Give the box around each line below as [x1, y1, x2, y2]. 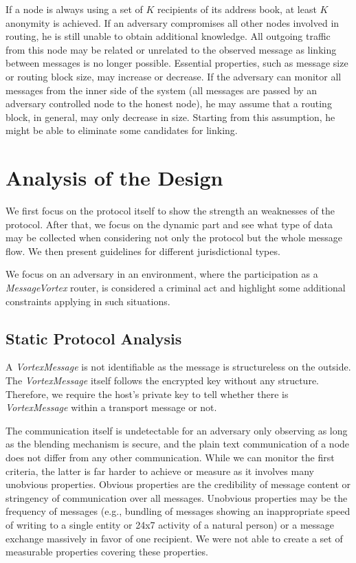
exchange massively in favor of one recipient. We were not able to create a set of [5, 531, 343, 545]
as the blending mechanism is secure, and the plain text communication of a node [5, 437, 350, 451]
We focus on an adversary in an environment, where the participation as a [5, 267, 318, 281]
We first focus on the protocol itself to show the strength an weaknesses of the [5, 203, 335, 218]
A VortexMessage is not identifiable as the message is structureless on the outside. [5, 360, 351, 374]
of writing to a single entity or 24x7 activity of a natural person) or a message [5, 517, 335, 531]
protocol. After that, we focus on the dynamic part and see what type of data [5, 217, 333, 231]
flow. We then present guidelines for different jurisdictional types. [5, 243, 280, 258]
